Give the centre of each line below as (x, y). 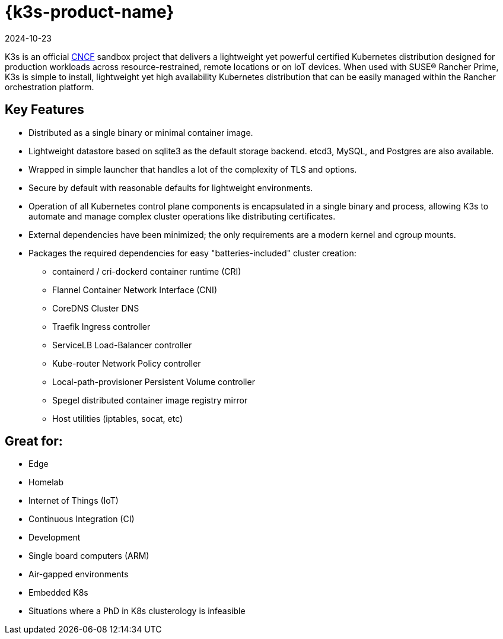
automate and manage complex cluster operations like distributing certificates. (182, 216)
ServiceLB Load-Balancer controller (122, 345)
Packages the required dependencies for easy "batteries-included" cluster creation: (192, 253)
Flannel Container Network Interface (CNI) (135, 290)
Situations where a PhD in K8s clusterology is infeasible (137, 611)
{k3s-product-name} (90, 12)
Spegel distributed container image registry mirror (150, 400)
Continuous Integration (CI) (82, 519)
